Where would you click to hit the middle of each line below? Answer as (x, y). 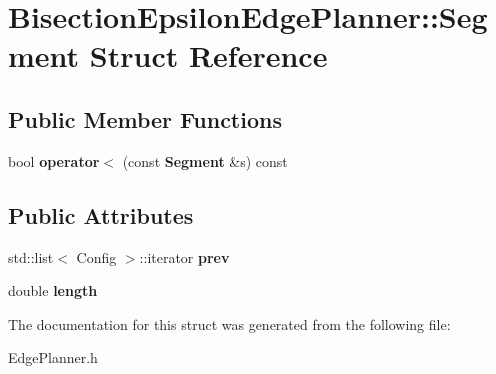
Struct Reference (208, 55)
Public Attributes (101, 214)
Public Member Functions (145, 118)
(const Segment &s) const (205, 160)
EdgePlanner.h (53, 357)
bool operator (54, 160)
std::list (31, 256)
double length (53, 290)
